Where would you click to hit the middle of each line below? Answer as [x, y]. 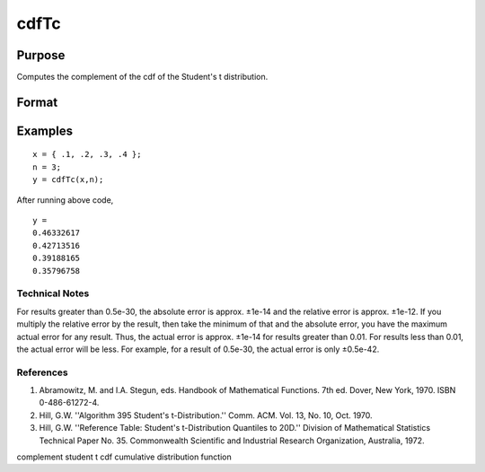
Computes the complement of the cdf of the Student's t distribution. [142, 77]
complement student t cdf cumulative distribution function [124, 457]
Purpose [41, 55]
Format [37, 102]
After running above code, [65, 200]
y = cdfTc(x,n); [68, 180]
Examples [45, 131]
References [42, 372]
